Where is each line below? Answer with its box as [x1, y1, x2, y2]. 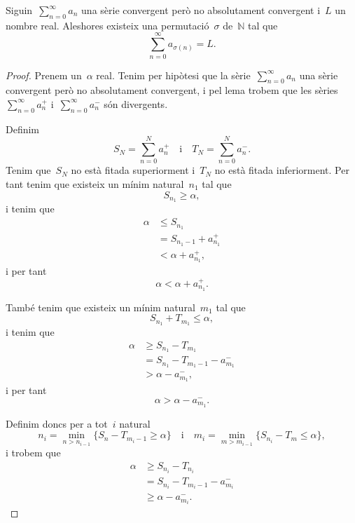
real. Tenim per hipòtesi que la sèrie [96, 67, 251, 82]
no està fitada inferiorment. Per [214, 163, 349, 177]
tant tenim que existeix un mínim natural [6, 177, 184, 191]
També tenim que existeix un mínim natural [6, 299, 195, 314]
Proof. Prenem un [6, 67, 82, 82]
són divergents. [104, 96, 168, 111]
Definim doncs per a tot [6, 416, 108, 430]
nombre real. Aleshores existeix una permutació [6, 18, 209, 32]
